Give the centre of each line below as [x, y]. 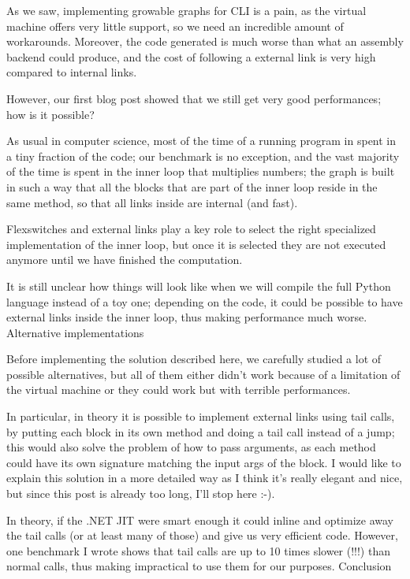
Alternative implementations [75, 332]
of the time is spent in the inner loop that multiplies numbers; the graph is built [201, 171]
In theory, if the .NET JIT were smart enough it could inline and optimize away [200, 520]
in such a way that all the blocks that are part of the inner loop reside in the [192, 186]
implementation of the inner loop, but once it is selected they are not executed [196, 244]
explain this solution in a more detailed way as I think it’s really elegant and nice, [205, 478]
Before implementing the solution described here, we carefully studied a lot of [194, 359]
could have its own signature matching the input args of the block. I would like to [204, 462]
